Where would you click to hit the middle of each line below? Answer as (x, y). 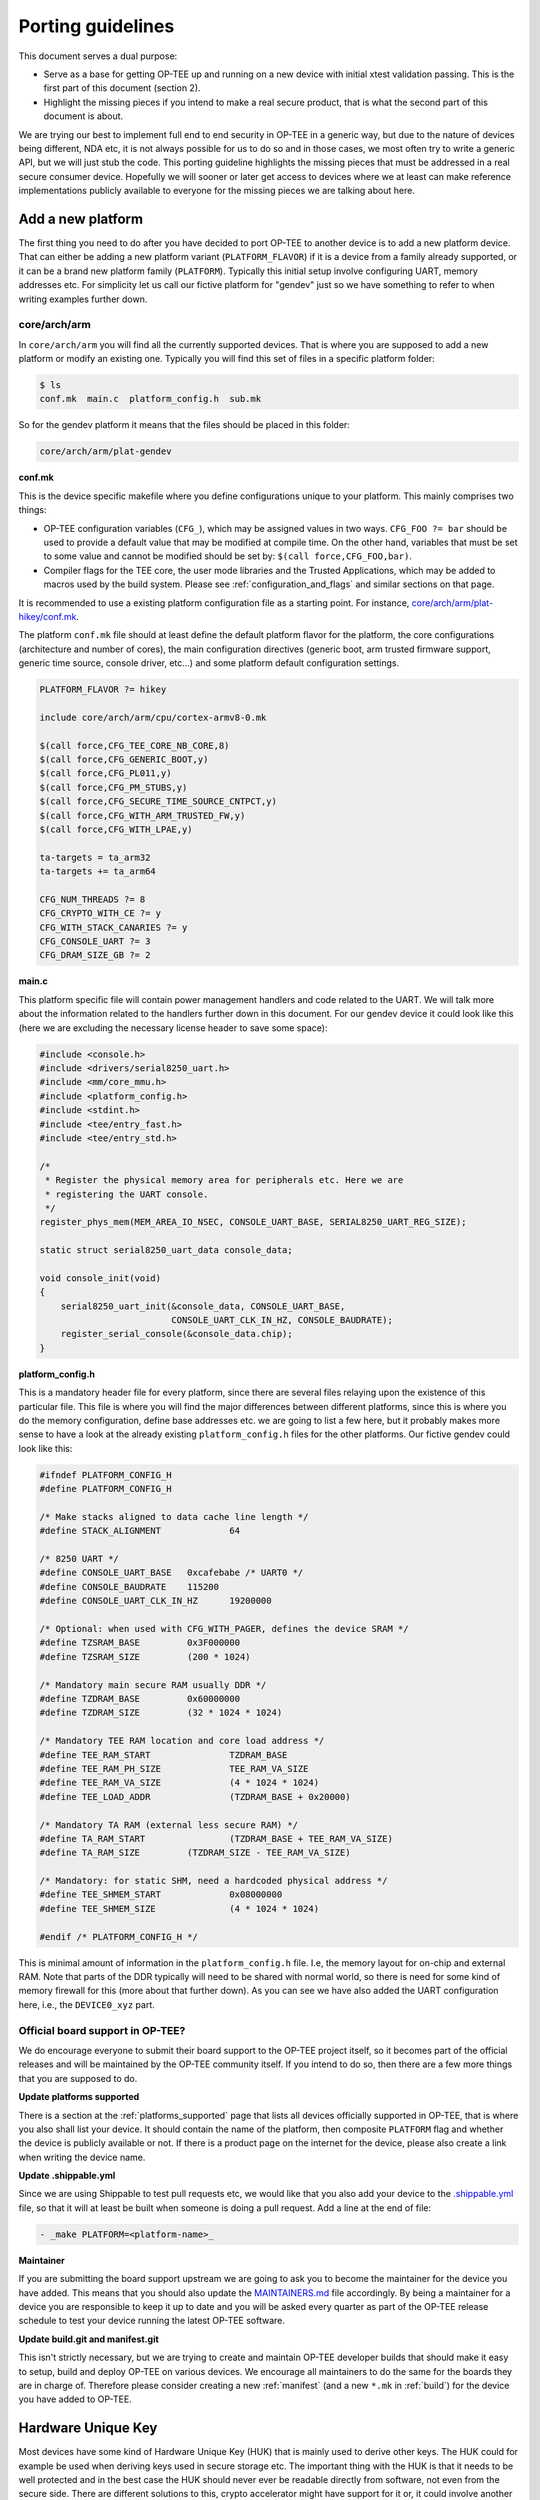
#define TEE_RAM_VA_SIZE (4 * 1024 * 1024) (179, 1783)
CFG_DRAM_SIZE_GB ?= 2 (95, 955)
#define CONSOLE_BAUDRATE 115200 (129, 1586)
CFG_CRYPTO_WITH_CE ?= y (100, 913)
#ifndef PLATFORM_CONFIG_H (105, 1474)
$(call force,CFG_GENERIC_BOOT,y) (124, 759)
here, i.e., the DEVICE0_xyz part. (86, 2004)
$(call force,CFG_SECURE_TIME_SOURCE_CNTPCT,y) (158, 801)
